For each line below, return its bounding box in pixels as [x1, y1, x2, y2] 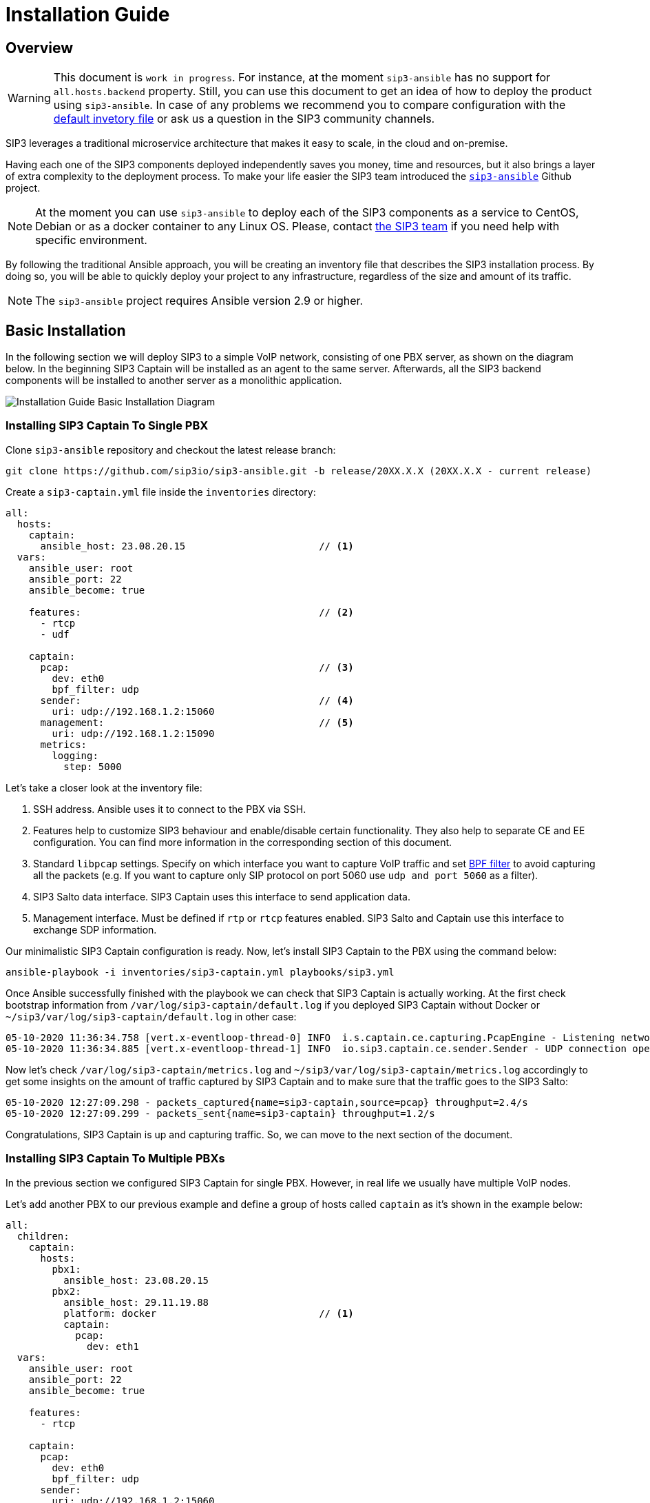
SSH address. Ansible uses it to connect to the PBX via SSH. [33, 803, 306, 815]
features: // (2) [28, 606, 354, 618]
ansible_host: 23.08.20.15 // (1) [40, 540, 354, 552]
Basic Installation [6, 321, 126, 339]
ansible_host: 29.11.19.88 [63, 1296, 209, 1308]
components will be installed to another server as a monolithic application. [6, 374, 342, 387]
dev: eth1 [87, 1340, 139, 1352]
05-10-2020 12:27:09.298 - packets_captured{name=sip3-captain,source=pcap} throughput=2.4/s [6, 1096, 528, 1108]
